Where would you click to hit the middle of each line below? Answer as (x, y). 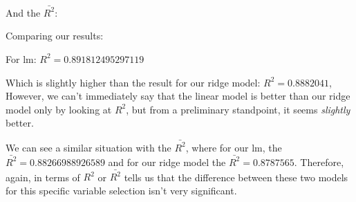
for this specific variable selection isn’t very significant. (121, 190)
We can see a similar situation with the (88, 147)
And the (23, 12)
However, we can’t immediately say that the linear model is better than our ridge (178, 96)
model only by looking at (59, 109)
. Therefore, (319, 162)
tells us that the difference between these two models (236, 177)
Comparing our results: (55, 36)
